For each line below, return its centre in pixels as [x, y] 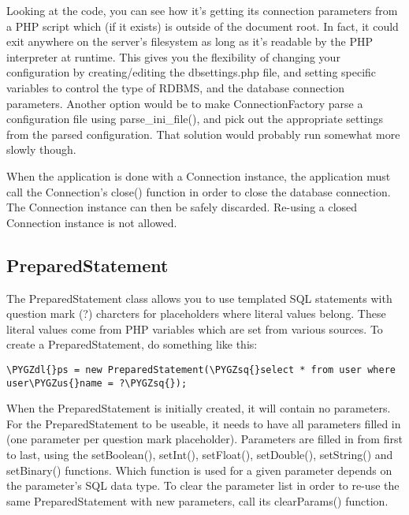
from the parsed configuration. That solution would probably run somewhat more [203, 134]
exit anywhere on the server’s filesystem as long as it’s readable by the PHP [190, 41]
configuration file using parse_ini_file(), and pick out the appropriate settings [195, 119]
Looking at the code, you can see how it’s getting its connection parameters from [202, 10]
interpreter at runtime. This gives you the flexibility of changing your [173, 56]
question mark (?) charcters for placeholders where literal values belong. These [196, 313]
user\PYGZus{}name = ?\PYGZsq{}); [97, 383]
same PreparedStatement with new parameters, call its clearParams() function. [197, 500]
